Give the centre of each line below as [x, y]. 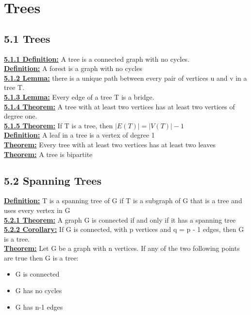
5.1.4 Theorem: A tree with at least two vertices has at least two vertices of [119, 106]
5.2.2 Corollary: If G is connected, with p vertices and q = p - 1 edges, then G [124, 229]
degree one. [21, 116]
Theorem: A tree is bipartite [48, 154]
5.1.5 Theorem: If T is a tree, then [59, 125]
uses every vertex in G [37, 210]
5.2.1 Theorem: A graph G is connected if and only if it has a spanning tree [120, 219]
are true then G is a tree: [41, 257]
